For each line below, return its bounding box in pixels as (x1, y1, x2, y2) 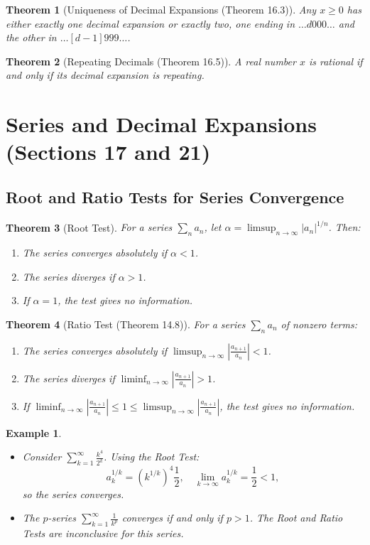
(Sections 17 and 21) (6, 137, 211, 166)
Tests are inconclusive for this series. (22, 526, 184, 541)
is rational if (308, 53, 363, 68)
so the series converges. (22, 486, 124, 501)
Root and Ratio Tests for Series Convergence (6, 185, 344, 207)
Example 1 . (6, 425, 62, 440)
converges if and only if (121, 510, 223, 525)
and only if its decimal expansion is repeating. (6, 68, 205, 82)
